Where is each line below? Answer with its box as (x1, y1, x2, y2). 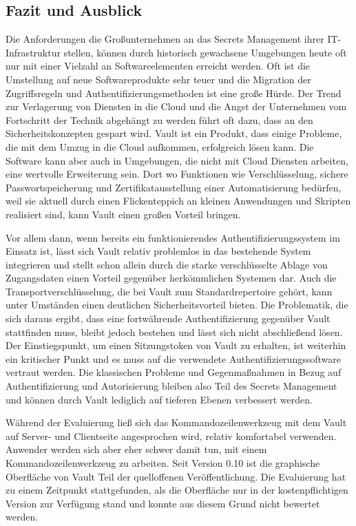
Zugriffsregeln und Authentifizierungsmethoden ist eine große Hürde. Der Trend (6, 85, 342, 100)
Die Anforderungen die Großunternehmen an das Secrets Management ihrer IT (6, 32, 338, 46)
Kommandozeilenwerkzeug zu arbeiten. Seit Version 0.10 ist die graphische (6, 456, 320, 470)
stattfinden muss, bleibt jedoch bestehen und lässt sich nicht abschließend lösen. (6, 324, 343, 339)
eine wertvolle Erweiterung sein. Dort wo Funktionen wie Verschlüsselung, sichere (6, 167, 348, 181)
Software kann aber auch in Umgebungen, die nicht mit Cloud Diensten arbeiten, (6, 153, 348, 167)
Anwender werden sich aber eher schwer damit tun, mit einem (6, 442, 267, 456)
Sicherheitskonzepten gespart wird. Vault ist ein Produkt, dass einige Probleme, (6, 126, 342, 140)
